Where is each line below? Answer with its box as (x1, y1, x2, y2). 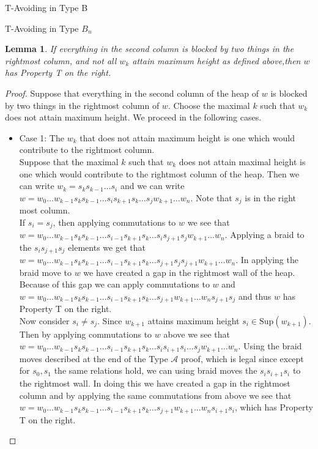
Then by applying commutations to (19, 327, 152, 340)
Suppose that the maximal (19, 155, 119, 168)
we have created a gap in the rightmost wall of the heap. (83, 265, 295, 278)
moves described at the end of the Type (19, 352, 168, 365)
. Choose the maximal (168, 98, 250, 111)
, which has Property (234, 401, 313, 414)
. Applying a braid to (224, 228, 305, 241)
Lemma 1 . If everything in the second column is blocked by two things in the (5, 42, 294, 55)
